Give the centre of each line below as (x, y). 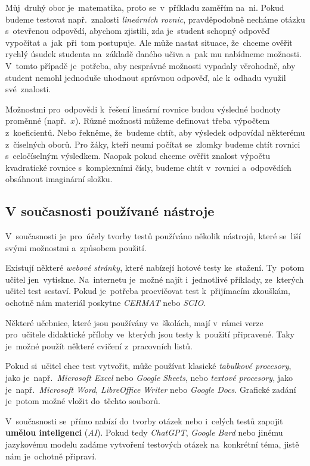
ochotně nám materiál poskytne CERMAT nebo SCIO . (106, 303)
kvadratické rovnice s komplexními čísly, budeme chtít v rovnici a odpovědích (148, 167)
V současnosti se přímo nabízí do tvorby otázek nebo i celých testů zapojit (144, 420)
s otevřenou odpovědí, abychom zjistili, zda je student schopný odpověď (137, 31)
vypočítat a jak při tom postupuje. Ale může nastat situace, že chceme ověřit (149, 42)
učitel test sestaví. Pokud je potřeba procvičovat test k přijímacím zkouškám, (148, 291)
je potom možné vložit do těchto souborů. (83, 401)
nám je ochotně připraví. (51, 456)
